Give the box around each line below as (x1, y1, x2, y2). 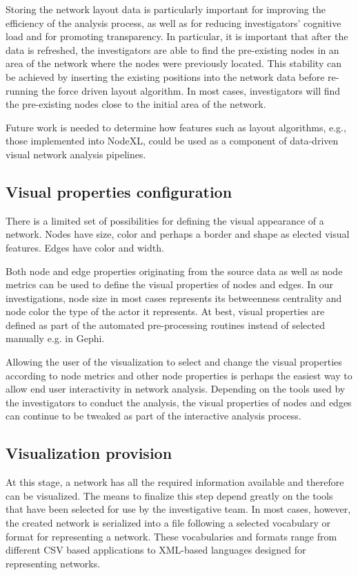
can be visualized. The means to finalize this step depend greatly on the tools (6, 488, 333, 502)
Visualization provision (6, 442, 172, 464)
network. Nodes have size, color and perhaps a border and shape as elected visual (6, 227, 350, 241)
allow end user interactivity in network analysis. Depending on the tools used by (6, 381, 346, 396)
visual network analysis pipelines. (6, 147, 146, 161)
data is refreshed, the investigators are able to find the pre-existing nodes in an (6, 42, 339, 57)
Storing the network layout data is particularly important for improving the (6, 2, 326, 16)
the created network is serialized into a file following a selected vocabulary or (6, 516, 330, 530)
